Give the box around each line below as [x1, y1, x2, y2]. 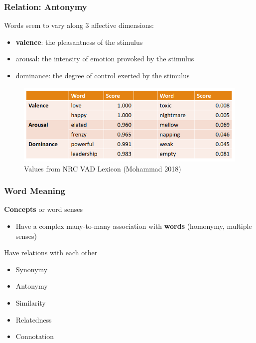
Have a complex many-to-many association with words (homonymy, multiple [15, 221, 252, 231]
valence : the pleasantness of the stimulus [15, 36, 143, 47]
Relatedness [15, 314, 52, 325]
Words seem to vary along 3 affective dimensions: [4, 20, 154, 30]
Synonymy [15, 264, 48, 274]
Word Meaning [4, 184, 65, 197]
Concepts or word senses [4, 204, 83, 214]
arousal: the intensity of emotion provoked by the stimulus [15, 53, 194, 64]
